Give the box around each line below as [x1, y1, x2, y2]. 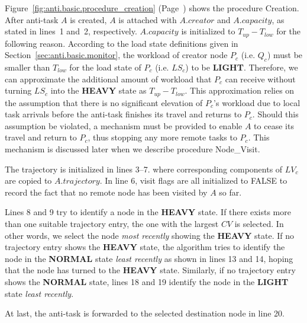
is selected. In [234, 218, 284, 230]
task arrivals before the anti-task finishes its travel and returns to [5, 108, 242, 120]
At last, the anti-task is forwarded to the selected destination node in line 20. [5, 307, 285, 319]
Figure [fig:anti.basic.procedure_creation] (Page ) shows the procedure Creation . [5, 2, 299, 14]
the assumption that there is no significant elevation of [5, 96, 203, 108]
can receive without [225, 72, 296, 85]
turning [5, 84, 32, 97]
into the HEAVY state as [50, 84, 147, 97]
